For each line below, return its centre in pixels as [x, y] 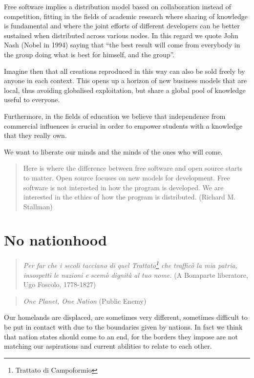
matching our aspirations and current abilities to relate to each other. [108, 346]
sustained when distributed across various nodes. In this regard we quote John [121, 35]
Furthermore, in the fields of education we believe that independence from [115, 116]
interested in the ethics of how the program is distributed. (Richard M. [129, 197]
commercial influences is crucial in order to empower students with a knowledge [123, 125]
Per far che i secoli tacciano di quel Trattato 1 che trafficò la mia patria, [130, 265]
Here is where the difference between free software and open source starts [133, 168]
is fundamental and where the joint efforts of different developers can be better [122, 26]
